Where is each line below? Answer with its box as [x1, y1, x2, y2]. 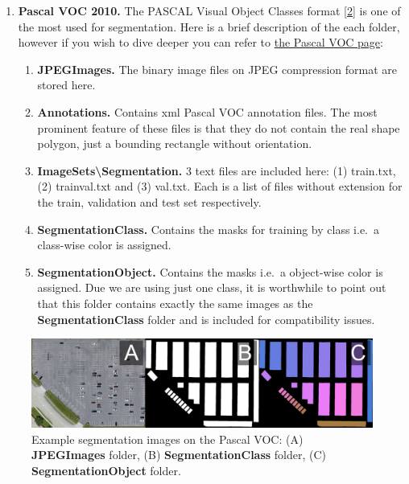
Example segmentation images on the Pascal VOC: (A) [31, 430, 304, 447]
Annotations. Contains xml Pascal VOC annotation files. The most [37, 103, 378, 120]
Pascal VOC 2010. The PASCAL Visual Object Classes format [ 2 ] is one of [18, 2, 401, 18]
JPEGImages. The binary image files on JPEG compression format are [37, 60, 398, 77]
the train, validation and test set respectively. [37, 193, 262, 210]
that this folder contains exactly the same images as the [37, 294, 313, 311]
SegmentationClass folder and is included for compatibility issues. [37, 310, 375, 327]
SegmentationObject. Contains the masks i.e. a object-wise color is [37, 263, 383, 280]
